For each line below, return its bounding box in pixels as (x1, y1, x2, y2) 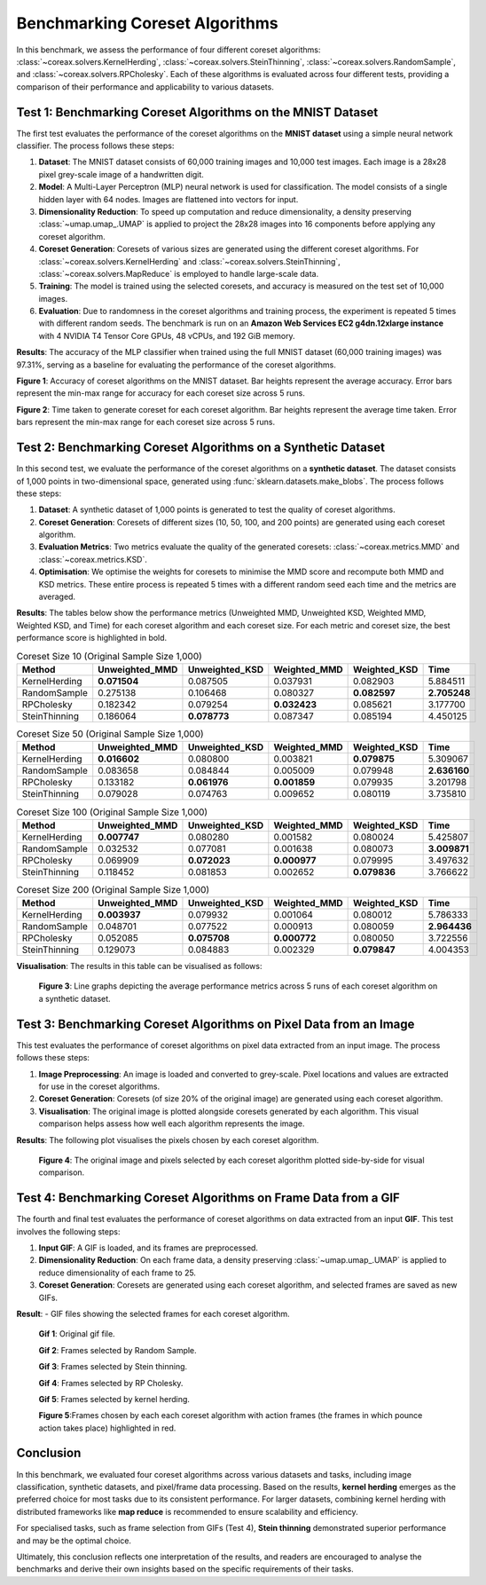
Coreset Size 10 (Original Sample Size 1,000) (16, 650, 203, 662)
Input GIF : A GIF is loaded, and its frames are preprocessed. (38, 1242, 259, 1253)
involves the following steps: (16, 1226, 121, 1237)
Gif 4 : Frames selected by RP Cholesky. (38, 1377, 184, 1388)
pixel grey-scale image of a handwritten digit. (38, 169, 204, 179)
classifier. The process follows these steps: (16, 140, 175, 151)
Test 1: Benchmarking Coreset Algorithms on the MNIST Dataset (16, 105, 379, 120)
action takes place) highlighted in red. (38, 1423, 176, 1433)
